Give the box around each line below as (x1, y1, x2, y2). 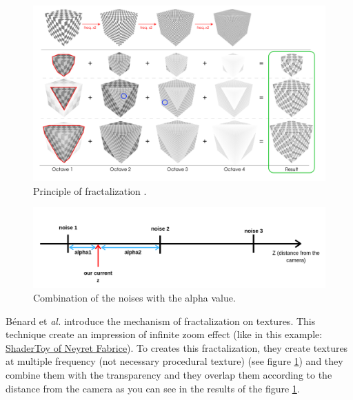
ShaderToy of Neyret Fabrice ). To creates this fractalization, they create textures (6, 340, 348, 355)
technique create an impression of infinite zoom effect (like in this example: (6, 327, 323, 341)
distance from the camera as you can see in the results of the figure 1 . (6, 381, 300, 395)
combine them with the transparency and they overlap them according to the (6, 367, 332, 381)
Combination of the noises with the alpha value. (33, 291, 236, 305)
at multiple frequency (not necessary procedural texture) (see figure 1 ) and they (6, 354, 343, 368)
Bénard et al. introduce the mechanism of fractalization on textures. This (6, 313, 316, 328)
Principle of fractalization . (33, 183, 147, 198)
